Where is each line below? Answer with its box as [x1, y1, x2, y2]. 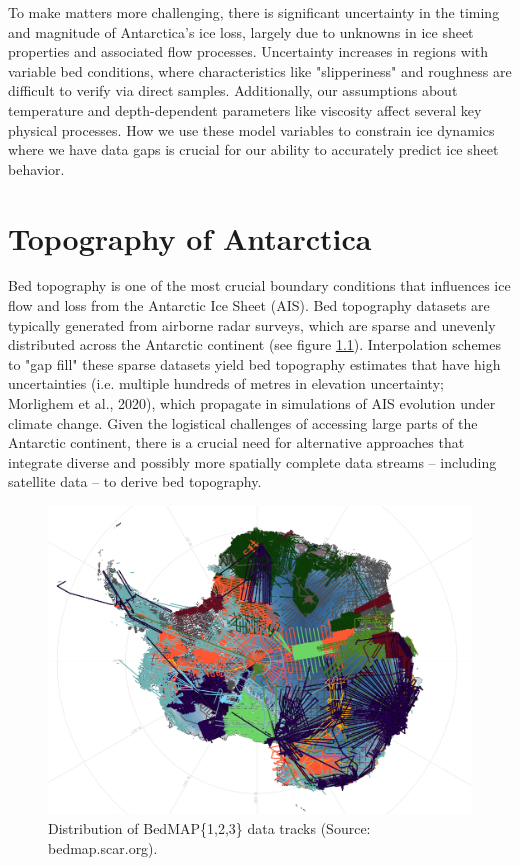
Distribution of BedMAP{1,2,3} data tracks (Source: [48, 818, 371, 839]
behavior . [8, 158, 65, 179]
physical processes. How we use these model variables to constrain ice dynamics [8, 119, 495, 140]
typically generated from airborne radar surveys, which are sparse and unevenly [8, 314, 496, 335]
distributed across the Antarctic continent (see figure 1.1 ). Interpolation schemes [8, 334, 501, 355]
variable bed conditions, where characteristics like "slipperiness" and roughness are [8, 60, 512, 81]
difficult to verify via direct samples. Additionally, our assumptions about [8, 80, 458, 101]
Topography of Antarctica [8, 217, 372, 258]
